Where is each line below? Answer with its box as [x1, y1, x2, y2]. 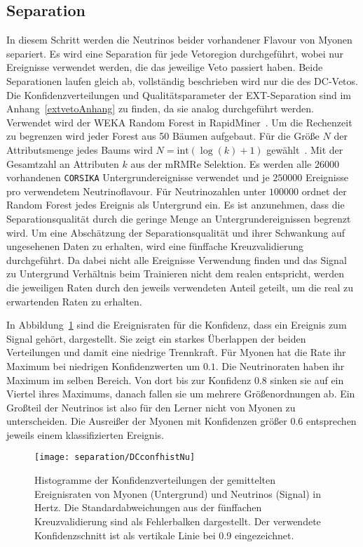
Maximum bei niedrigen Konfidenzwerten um [6, 358, 200, 373]
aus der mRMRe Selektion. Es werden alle [130, 156, 312, 171]
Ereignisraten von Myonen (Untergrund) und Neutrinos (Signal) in [34, 486, 321, 501]
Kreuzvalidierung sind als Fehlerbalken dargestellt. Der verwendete [34, 513, 321, 528]
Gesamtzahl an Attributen [6, 156, 119, 171]
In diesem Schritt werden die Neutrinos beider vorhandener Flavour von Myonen [6, 32, 352, 47]
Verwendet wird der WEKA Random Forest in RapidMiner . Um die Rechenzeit [6, 114, 352, 129]
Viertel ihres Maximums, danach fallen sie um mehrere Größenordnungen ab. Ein [6, 386, 355, 401]
